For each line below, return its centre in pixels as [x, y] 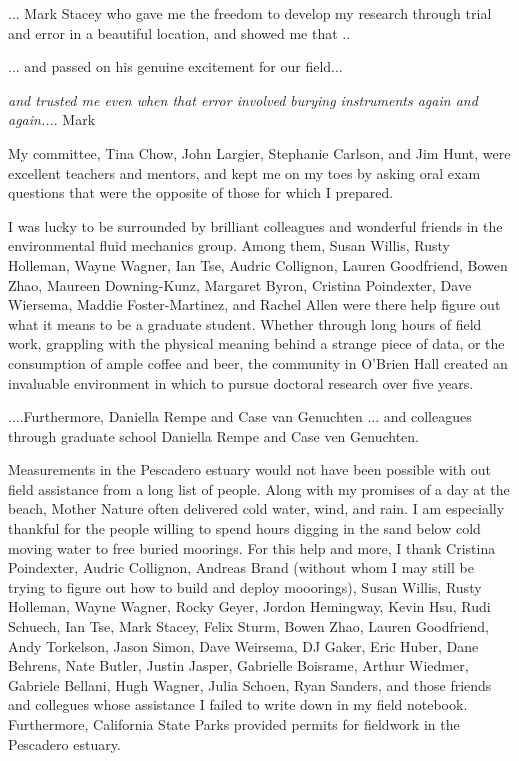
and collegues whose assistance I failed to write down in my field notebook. [238, 704]
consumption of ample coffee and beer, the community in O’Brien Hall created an [258, 362]
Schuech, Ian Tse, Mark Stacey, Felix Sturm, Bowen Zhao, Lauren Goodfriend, [248, 626]
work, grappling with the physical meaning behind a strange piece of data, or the [256, 343]
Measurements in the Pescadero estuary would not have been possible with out [249, 469]
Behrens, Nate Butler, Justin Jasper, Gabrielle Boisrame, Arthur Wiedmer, [238, 665]
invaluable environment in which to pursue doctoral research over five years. [241, 382]
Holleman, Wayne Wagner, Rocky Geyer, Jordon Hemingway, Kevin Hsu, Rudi [249, 606]
